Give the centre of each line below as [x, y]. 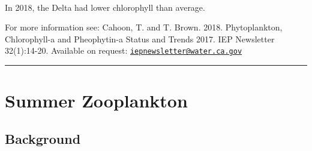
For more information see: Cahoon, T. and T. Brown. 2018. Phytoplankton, [144, 27]
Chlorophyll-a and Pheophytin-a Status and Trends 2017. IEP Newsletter [140, 38]
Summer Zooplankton [96, 101]
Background [43, 138]
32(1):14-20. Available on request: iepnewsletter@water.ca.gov [124, 50]
